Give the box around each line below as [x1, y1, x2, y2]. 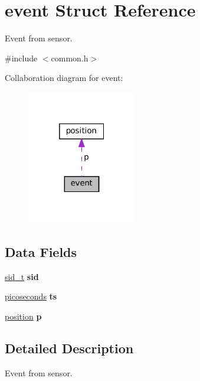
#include [5, 51, 38, 64]
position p [5, 310, 42, 323]
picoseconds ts [5, 290, 57, 302]
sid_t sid [5, 270, 39, 282]
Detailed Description [5, 339, 134, 357]
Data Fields [5, 243, 77, 261]
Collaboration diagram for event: [5, 71, 123, 84]
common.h [51, 51, 88, 64]
